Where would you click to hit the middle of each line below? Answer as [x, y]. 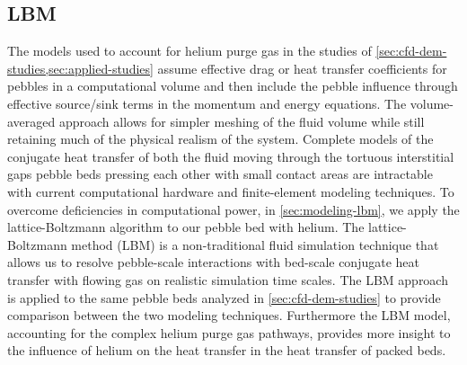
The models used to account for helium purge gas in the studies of [189, 51]
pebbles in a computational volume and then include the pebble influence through [233, 86]
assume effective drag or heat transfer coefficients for [302, 68]
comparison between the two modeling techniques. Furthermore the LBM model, [229, 315]
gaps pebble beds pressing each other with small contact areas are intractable [220, 174]
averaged [31, 121]
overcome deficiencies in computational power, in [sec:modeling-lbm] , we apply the [233, 209]
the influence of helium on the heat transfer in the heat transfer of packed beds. [227, 350]
